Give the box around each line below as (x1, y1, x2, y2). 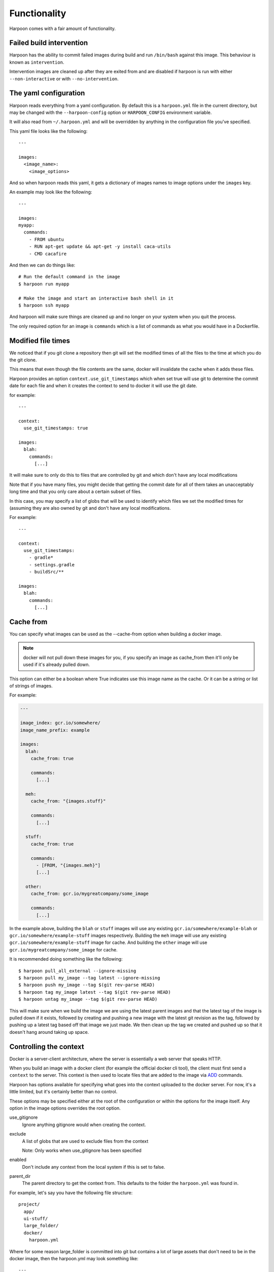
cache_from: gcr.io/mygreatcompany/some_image (30, 891, 149, 897)
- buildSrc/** (28, 569, 64, 575)
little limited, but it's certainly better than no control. (9, 1089, 118, 1095)
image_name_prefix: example (20, 727, 90, 733)
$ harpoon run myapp (18, 281, 70, 287)
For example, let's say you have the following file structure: (9, 1190, 133, 1196)
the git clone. (9, 357, 37, 363)
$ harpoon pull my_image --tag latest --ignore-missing (18, 975, 160, 980)
